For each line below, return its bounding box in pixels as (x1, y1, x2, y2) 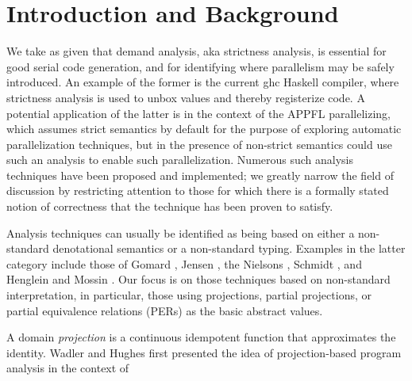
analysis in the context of (6, 360, 129, 376)
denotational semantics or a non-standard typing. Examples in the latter (52, 240, 406, 257)
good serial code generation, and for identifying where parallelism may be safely (6, 58, 395, 74)
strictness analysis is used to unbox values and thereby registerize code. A (6, 89, 365, 105)
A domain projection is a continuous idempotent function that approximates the (6, 329, 396, 345)
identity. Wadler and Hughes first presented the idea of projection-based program (6, 344, 402, 360)
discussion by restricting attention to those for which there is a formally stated (6, 182, 389, 199)
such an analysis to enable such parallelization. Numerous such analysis (6, 151, 354, 168)
